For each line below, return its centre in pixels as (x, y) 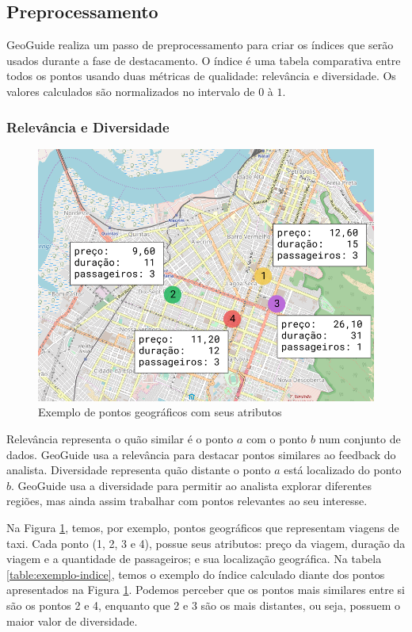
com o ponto (277, 438)
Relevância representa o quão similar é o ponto (120, 438)
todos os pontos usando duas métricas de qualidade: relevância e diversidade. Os (201, 76)
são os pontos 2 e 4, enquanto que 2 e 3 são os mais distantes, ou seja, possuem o (203, 605)
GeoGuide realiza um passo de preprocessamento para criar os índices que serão (200, 45)
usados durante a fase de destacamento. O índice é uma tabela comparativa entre (204, 60)
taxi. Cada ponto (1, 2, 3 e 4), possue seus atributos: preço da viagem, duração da (206, 543)
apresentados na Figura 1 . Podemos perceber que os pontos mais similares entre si (206, 590)
